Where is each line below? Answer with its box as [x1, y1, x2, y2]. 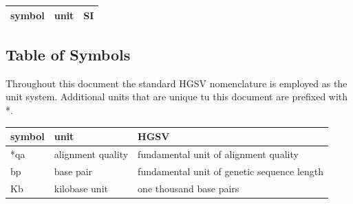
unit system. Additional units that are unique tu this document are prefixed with [6, 89, 348, 104]
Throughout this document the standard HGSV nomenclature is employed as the [6, 76, 347, 90]
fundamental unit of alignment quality [138, 146, 299, 161]
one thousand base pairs [138, 181, 239, 195]
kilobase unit [54, 181, 108, 195]
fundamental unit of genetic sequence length [138, 163, 324, 178]
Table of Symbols [6, 43, 131, 65]
